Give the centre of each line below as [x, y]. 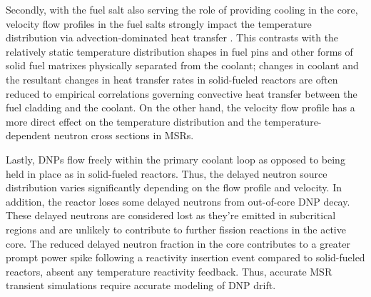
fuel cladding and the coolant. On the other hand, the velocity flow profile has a [181, 107]
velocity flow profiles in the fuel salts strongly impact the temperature [159, 23]
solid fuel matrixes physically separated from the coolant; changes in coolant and [182, 65]
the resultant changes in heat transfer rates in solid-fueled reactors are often [172, 79]
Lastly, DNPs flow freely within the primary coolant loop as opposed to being [176, 159]
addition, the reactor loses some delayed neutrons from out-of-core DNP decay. [178, 201]
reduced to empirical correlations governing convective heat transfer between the [182, 93]
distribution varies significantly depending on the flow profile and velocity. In [174, 187]
